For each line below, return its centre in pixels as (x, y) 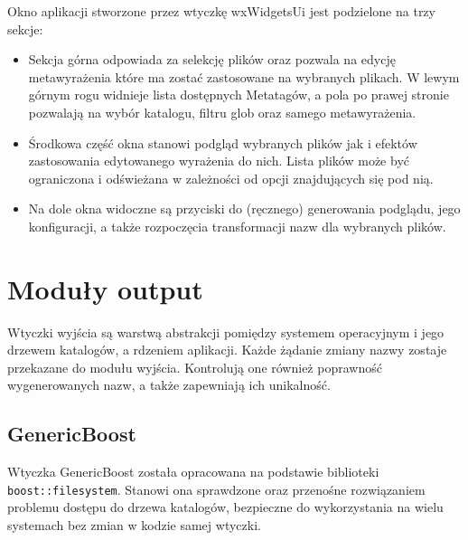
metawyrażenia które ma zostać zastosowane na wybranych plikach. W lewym (244, 76)
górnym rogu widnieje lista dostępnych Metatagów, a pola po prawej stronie (239, 95)
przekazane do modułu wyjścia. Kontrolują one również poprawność (195, 367)
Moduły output (105, 288)
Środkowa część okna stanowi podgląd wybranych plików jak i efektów (223, 142)
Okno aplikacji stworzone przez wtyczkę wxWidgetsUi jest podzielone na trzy (221, 11)
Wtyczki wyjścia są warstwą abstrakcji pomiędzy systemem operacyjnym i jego (226, 332)
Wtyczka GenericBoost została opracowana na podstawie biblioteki (193, 472)
